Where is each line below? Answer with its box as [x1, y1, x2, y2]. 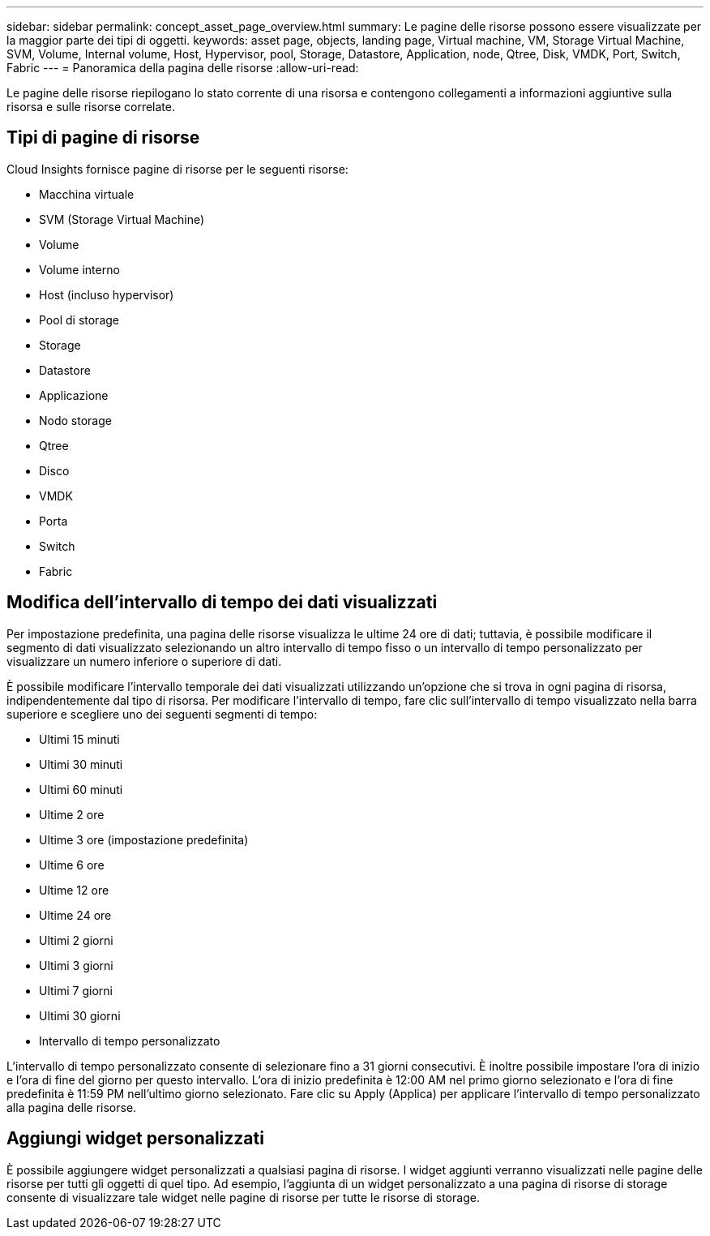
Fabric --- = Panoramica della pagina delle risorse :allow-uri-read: [6, 61, 359, 75]
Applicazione [39, 388, 109, 402]
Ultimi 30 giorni [39, 1008, 121, 1023]
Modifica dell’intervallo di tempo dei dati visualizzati [6, 592, 438, 613]
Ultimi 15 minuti [39, 732, 120, 746]
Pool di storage [39, 312, 119, 327]
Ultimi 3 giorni [39, 958, 113, 972]
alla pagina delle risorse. [6, 1100, 137, 1114]
